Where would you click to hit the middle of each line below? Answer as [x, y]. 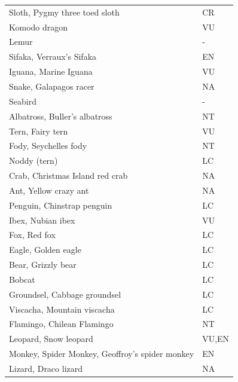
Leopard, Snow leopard [51, 339]
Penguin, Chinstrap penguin [61, 205]
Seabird [23, 101]
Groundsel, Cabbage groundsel [65, 294]
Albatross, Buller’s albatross [61, 116]
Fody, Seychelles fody [48, 146]
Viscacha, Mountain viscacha [62, 309]
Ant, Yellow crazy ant [49, 190]
